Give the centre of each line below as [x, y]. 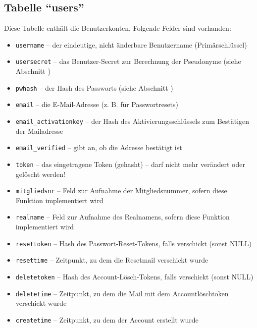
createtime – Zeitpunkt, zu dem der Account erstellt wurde [107, 319]
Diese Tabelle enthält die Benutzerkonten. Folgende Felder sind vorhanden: [118, 28]
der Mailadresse [39, 131]
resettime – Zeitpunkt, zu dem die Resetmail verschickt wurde [112, 260]
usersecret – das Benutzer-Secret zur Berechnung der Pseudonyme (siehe [128, 61]
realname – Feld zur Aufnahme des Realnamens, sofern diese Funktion [123, 217]
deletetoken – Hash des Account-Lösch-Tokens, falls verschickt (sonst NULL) [134, 276]
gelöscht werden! [40, 174]
